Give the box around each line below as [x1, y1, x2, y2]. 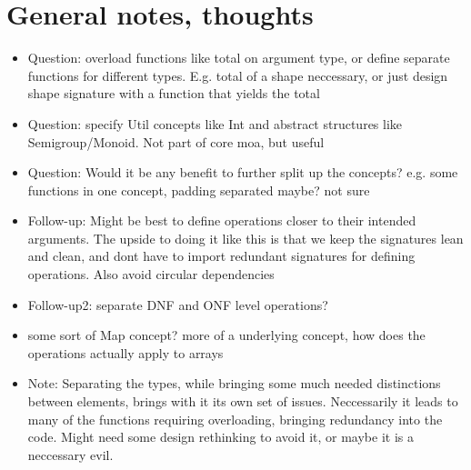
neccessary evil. [27, 445, 114, 464]
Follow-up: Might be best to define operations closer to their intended [27, 211, 416, 230]
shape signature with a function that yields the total [27, 84, 320, 103]
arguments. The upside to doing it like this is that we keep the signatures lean [27, 228, 464, 247]
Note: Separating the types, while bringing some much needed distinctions [27, 374, 441, 393]
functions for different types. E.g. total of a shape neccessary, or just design [27, 65, 448, 85]
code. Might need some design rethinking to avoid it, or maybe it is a [27, 427, 414, 446]
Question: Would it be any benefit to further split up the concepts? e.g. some [27, 163, 458, 182]
